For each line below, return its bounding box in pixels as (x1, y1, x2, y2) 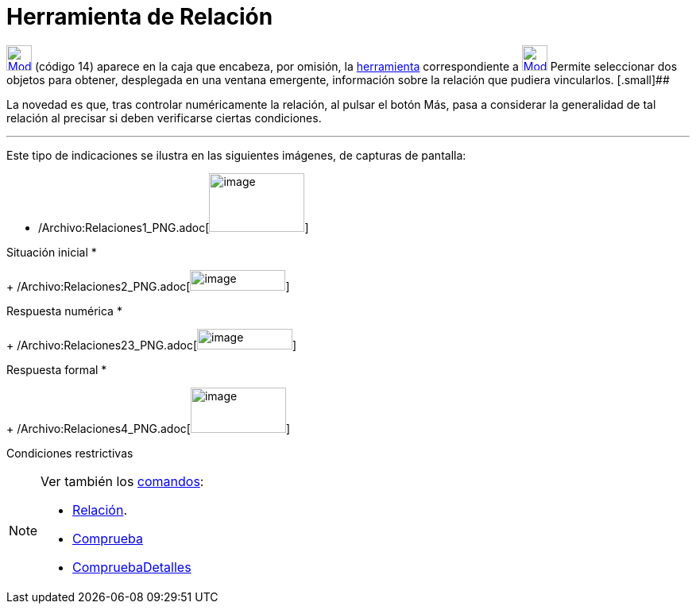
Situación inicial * (6, 245, 97, 259)
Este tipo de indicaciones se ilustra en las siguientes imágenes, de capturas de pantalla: (6, 148, 466, 162)
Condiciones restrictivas (6, 446, 133, 460)
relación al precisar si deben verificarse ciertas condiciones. (6, 110, 322, 125)
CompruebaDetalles (72, 558, 191, 575)
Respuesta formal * (6, 362, 107, 376)
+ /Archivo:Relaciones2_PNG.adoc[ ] (6, 279, 290, 293)
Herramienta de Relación (6, 3, 273, 30)
